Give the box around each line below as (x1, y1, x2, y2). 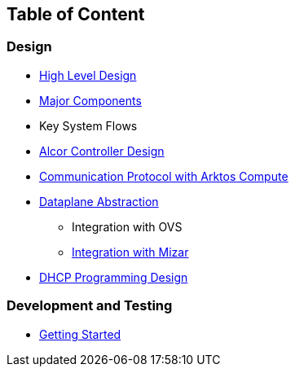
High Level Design (39, 68, 137, 82)
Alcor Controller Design (39, 143, 165, 158)
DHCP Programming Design (39, 270, 188, 284)
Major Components (39, 93, 142, 108)
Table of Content (7, 4, 145, 24)
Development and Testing (7, 297, 173, 314)
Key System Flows (39, 118, 138, 133)
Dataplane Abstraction (39, 194, 159, 208)
